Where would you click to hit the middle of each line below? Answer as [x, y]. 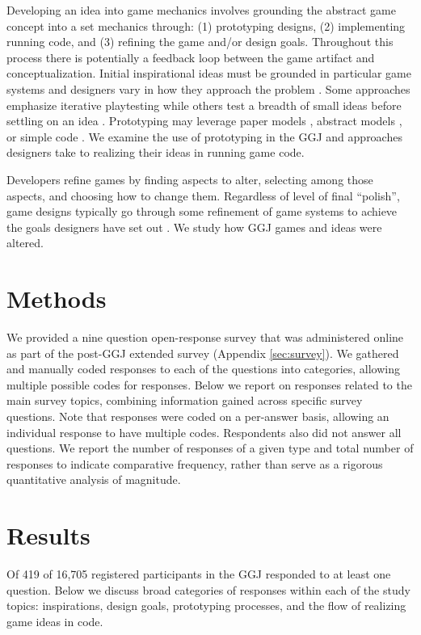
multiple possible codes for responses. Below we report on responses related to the [209, 384]
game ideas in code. [55, 621]
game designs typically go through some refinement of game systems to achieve [202, 211]
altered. [25, 243]
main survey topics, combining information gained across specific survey [185, 400]
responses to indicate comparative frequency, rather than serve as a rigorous [195, 463]
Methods [57, 299]
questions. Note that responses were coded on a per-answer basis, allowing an [198, 416]
